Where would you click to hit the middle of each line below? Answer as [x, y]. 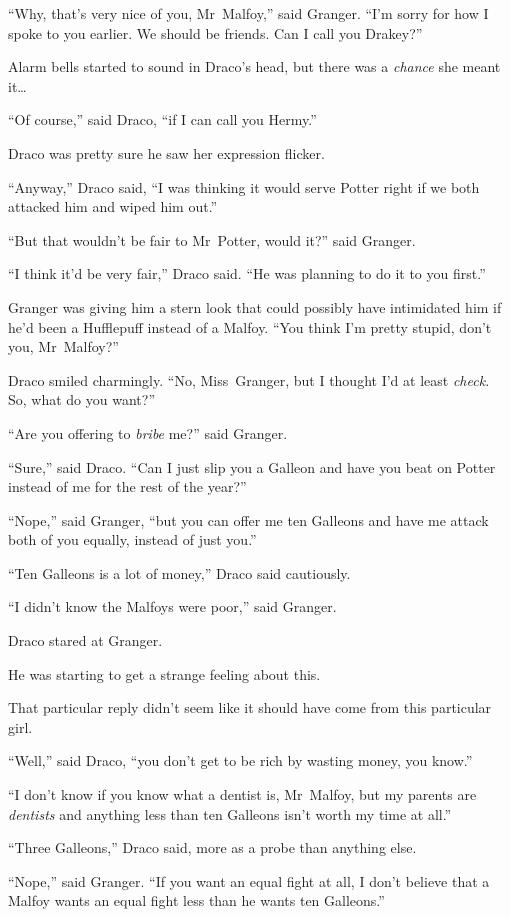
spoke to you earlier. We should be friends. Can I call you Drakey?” [215, 32]
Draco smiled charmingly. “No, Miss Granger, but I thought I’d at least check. [249, 379]
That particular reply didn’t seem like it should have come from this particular [250, 707]
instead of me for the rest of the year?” [127, 486]
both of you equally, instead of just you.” [132, 539]
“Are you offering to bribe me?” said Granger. [148, 432]
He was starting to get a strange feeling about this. [164, 673]
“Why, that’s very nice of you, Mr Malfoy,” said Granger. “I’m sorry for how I [248, 13]
